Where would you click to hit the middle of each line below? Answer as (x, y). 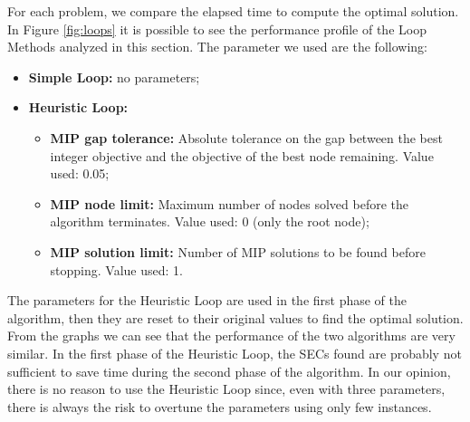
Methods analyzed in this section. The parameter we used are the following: (217, 47)
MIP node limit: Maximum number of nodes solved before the (230, 203)
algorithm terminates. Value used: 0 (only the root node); (210, 221)
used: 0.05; (80, 173)
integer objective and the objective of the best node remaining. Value (242, 155)
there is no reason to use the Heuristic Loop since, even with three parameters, (226, 389)
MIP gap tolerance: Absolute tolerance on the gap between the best (246, 137)
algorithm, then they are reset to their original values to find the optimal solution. (235, 317)
